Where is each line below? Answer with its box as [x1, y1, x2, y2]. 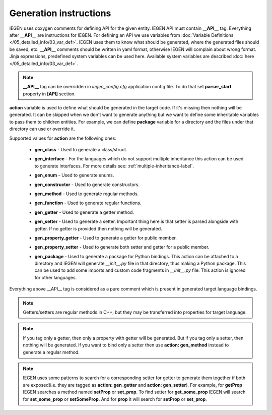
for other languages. [34, 274, 77, 280]
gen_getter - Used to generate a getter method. [34, 209, 134, 215]
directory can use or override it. [9, 126, 75, 132]
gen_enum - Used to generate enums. [34, 172, 114, 179]
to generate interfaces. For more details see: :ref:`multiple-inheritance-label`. [34, 163, 194, 169]
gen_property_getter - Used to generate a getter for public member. [34, 234, 177, 241]
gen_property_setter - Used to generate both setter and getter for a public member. [34, 244, 210, 250]
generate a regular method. [23, 349, 80, 355]
